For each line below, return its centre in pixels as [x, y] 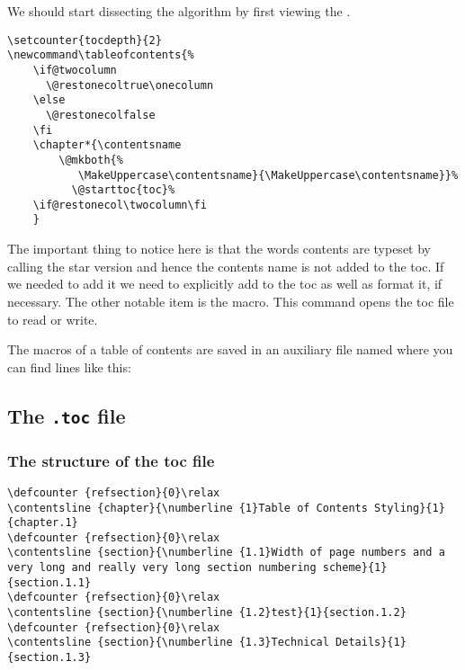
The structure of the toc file [111, 460]
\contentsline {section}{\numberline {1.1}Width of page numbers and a [226, 553]
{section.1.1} [49, 582]
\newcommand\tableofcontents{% [101, 55]
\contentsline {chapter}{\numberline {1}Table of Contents [188, 508]
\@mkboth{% [91, 160]
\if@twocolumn [75, 70]
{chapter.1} [43, 523]
